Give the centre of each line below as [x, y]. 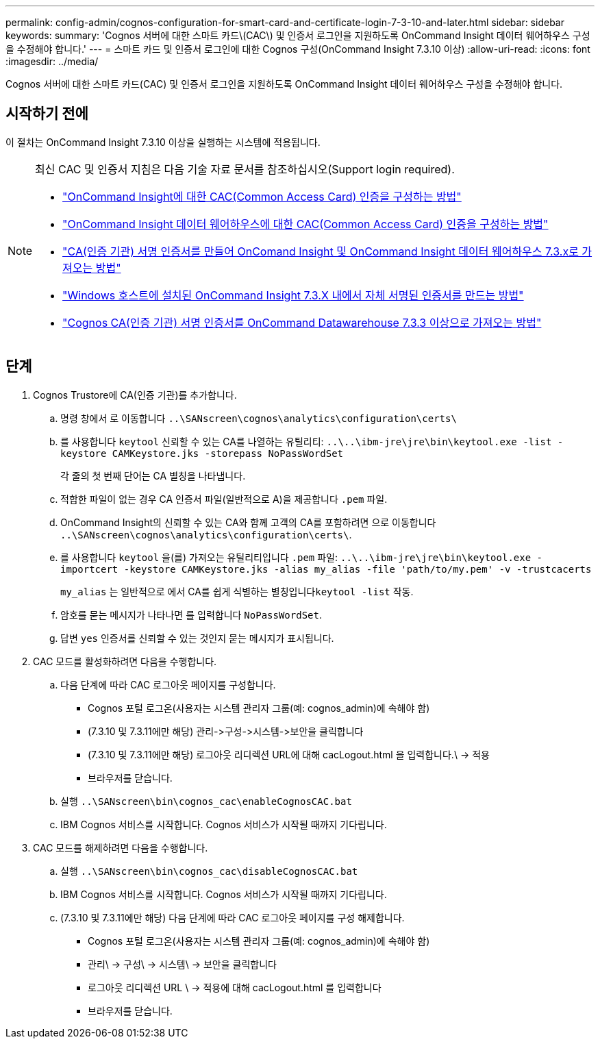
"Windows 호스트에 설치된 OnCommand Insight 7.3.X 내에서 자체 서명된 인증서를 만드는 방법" [293, 295]
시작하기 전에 [47, 114]
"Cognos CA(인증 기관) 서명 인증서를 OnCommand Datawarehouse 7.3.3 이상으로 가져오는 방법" [302, 322]
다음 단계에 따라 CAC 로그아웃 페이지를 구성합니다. [168, 684]
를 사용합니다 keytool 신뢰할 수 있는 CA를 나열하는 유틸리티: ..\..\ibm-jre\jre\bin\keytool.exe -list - [312, 441]
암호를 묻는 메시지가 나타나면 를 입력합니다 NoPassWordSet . [191, 614]
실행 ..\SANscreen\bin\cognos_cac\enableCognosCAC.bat [206, 801]
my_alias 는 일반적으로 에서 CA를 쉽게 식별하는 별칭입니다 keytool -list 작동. [237, 591]
